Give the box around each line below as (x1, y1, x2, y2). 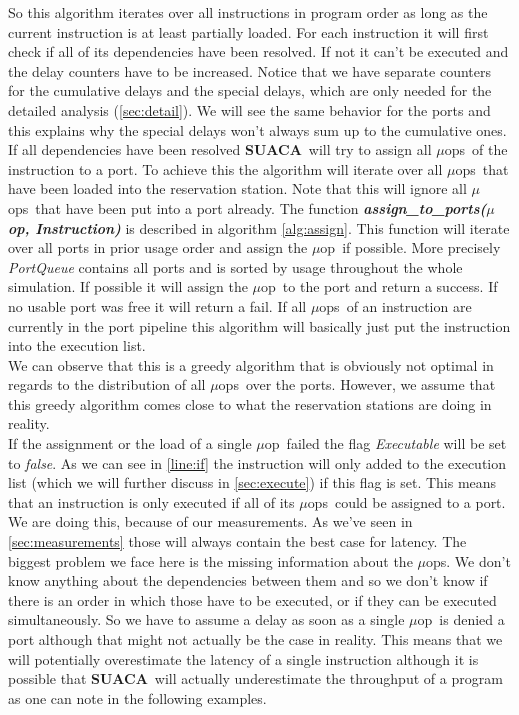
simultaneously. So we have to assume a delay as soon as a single (8, 609, 405, 630)
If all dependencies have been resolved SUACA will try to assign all (8, 139, 432, 160)
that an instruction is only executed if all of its (8, 491, 295, 512)
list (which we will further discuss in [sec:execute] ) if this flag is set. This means (8, 472, 497, 493)
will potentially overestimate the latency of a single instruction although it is (8, 648, 479, 669)
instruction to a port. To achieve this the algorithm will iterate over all (8, 158, 443, 179)
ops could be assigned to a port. (307, 491, 506, 512)
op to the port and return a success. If (261, 276, 498, 297)
